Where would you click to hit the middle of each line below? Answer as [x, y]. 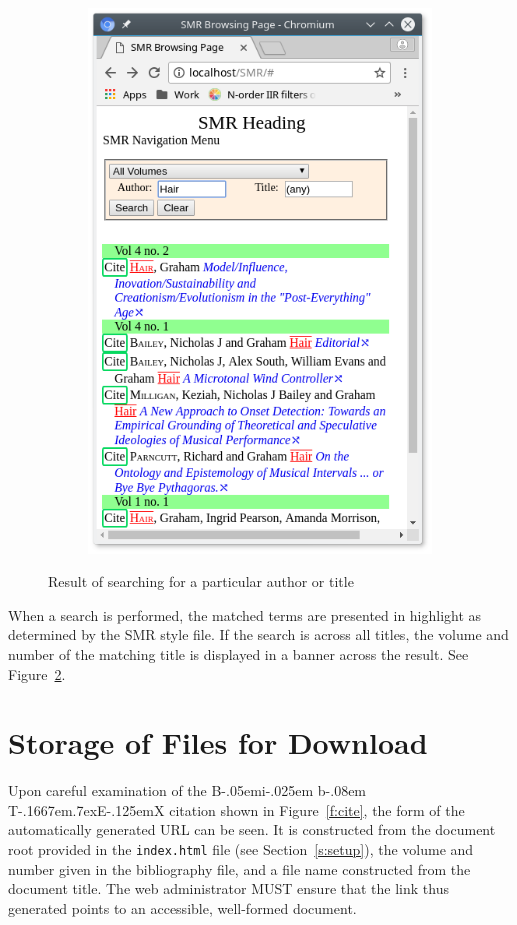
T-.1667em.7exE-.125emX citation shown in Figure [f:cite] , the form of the [236, 809]
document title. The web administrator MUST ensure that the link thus [228, 888]
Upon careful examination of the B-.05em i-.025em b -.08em [187, 790]
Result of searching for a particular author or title [201, 581]
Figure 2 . [37, 673]
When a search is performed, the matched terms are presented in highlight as [245, 614]
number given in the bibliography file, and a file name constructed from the [239, 868]
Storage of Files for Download [218, 742]
